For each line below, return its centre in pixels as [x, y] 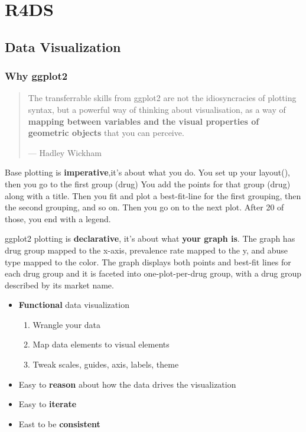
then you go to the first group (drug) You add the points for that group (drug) [148, 183]
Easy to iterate [48, 404]
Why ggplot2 [36, 76]
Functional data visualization [74, 305]
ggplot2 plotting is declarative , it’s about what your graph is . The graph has [150, 238]
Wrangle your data [67, 324]
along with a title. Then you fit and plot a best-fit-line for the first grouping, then [153, 195]
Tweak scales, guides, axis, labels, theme [106, 364]
